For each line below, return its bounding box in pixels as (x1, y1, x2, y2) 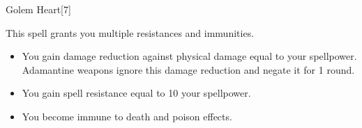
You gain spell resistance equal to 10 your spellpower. (22, 86, 251, 100)
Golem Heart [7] (6, 2, 71, 16)
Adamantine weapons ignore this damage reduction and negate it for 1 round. (22, 62, 355, 77)
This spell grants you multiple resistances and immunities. (6, 25, 255, 40)
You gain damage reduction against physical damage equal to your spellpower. (22, 49, 357, 63)
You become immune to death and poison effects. (22, 109, 232, 123)
